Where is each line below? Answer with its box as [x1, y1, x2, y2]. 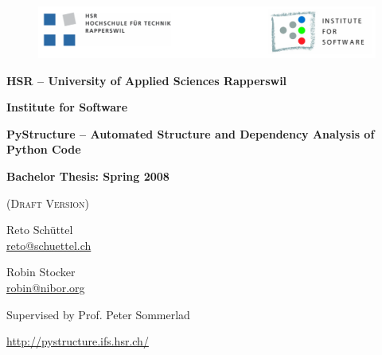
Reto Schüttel [6, 221, 73, 238]
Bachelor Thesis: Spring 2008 [6, 167, 170, 184]
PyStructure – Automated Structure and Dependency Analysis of [6, 125, 375, 142]
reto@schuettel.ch [6, 236, 92, 253]
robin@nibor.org [6, 279, 85, 295]
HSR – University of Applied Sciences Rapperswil [6, 72, 287, 88]
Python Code [6, 141, 81, 158]
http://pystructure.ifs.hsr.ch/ [6, 333, 149, 349]
